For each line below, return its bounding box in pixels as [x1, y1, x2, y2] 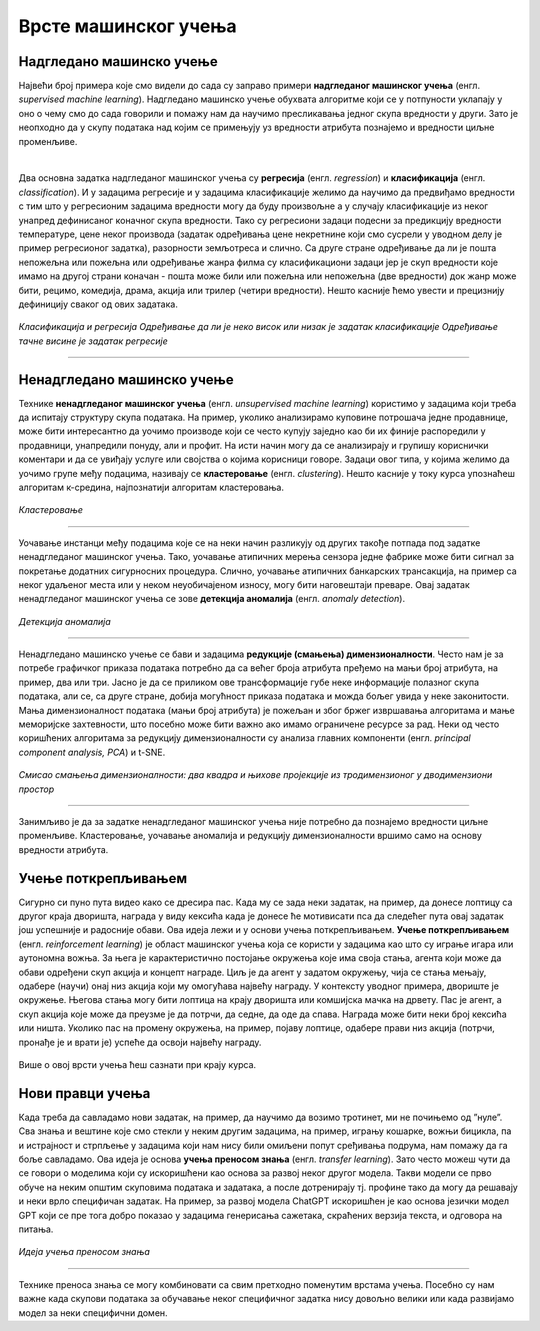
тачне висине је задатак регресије [18, 335, 169, 347]
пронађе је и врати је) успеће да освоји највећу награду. [18, 1036, 262, 1048]
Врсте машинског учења [18, 15, 237, 37]
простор [18, 783, 55, 795]
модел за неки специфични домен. [18, 1306, 169, 1319]
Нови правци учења [18, 1085, 151, 1102]
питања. [18, 1223, 54, 1235]
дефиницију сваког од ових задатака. [18, 298, 179, 310]
